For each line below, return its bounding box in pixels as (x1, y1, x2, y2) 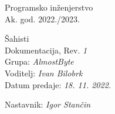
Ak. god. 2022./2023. (5, 12, 80, 25)
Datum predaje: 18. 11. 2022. (5, 78, 111, 90)
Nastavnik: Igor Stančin (5, 98, 91, 110)
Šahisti (5, 32, 29, 45)
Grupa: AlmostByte (5, 55, 74, 68)
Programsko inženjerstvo (5, 1, 93, 13)
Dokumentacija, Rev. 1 (5, 43, 87, 56)
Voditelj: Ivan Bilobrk (5, 66, 83, 79)
